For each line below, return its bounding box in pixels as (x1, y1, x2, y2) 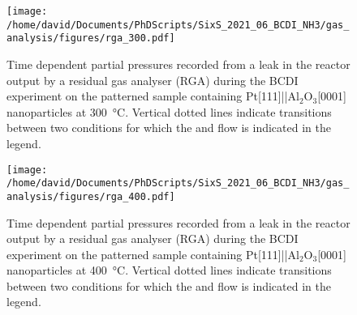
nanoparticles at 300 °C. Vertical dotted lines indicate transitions (6, 103, 332, 120)
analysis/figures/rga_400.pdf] (6, 190, 175, 202)
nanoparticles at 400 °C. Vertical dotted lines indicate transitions (6, 262, 332, 279)
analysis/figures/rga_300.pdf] (6, 32, 175, 45)
